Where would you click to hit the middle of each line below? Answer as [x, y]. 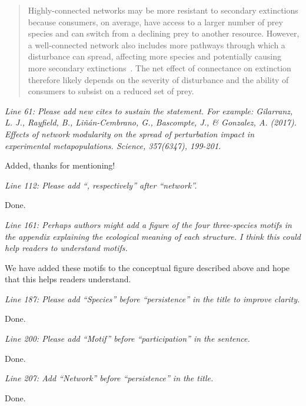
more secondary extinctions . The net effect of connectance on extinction [159, 67]
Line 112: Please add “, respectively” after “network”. [101, 185]
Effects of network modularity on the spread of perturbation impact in [130, 133]
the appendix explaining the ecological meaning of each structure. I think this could [153, 236]
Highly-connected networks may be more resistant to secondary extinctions [163, 10]
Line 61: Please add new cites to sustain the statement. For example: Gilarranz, [149, 110]
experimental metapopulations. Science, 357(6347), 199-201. [113, 145]
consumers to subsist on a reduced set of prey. [111, 91]
